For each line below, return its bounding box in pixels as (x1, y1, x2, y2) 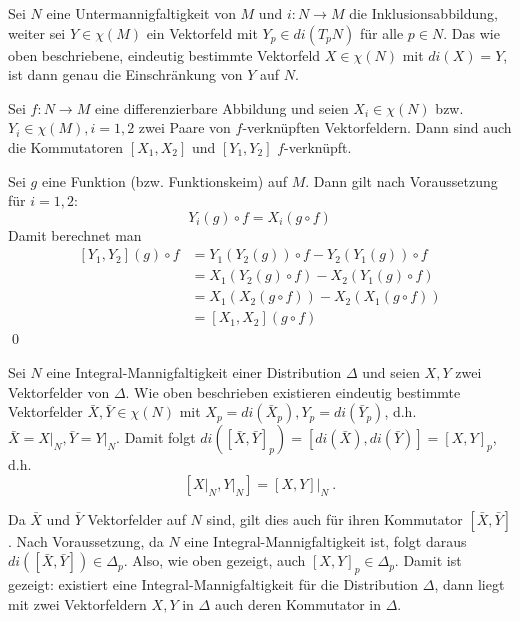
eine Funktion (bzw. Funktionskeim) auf (41, 170, 288, 191)
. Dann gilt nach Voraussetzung (305, 170, 498, 191)
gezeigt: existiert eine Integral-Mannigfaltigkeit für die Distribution (8, 574, 419, 595)
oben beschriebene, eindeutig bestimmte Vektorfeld (8, 44, 321, 65)
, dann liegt (434, 574, 505, 595)
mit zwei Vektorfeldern (8, 593, 147, 614)
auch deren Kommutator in (214, 593, 382, 614)
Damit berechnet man (8, 224, 142, 245)
